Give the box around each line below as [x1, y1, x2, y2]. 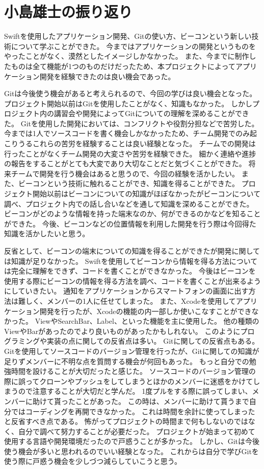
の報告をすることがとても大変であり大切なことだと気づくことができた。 [4, 158, 246, 169]
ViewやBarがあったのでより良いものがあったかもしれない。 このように [4, 325, 241, 336]
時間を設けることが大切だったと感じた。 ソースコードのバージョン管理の [11, 366, 256, 376]
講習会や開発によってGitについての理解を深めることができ [54, 108, 249, 119]
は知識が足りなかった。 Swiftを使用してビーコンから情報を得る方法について [4, 255, 258, 266]
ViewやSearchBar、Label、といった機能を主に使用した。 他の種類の [35, 316, 259, 326]
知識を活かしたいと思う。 [4, 228, 90, 239]
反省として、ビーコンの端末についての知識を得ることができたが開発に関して [4, 245, 260, 256]
